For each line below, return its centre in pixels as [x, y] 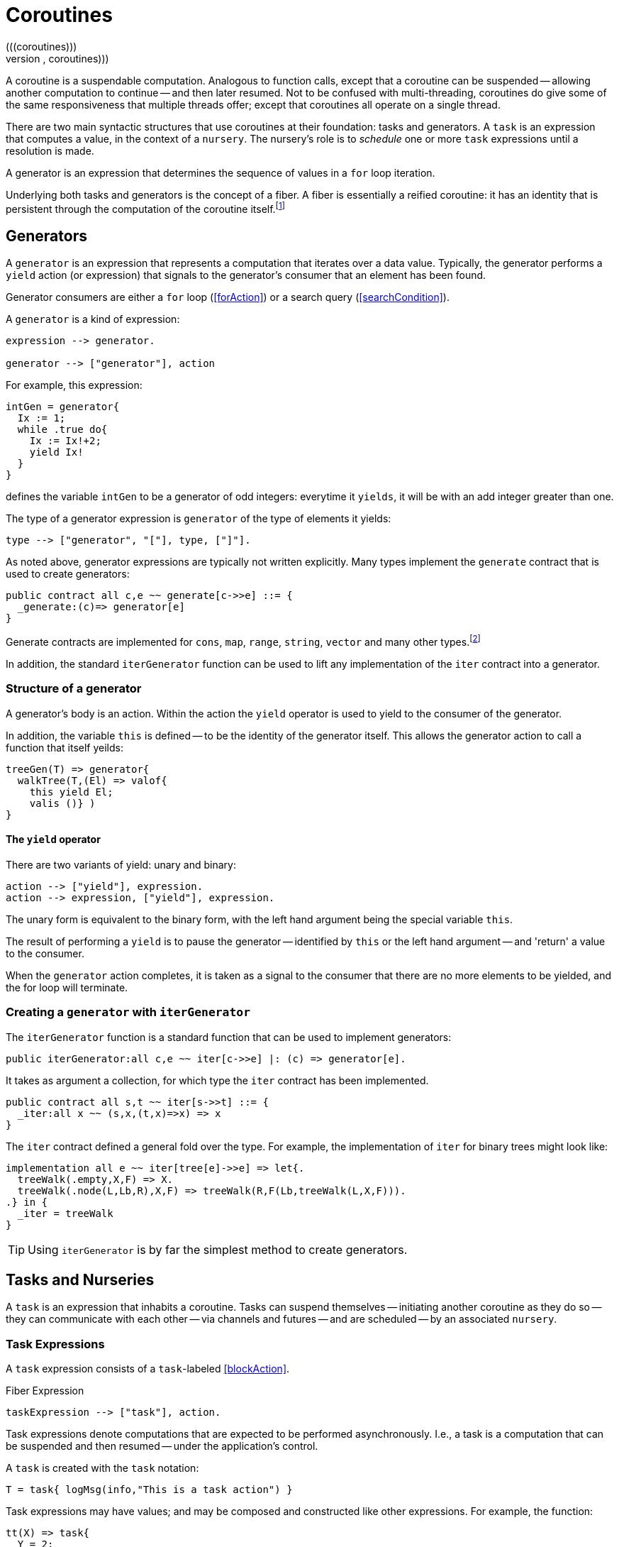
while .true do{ [62, 430]
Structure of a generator [74, 689]
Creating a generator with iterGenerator [128, 1012]
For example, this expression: [74, 385]
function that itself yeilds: [65, 747]
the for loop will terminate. [67, 987]
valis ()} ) [62, 803]
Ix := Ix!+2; [65, 441]
